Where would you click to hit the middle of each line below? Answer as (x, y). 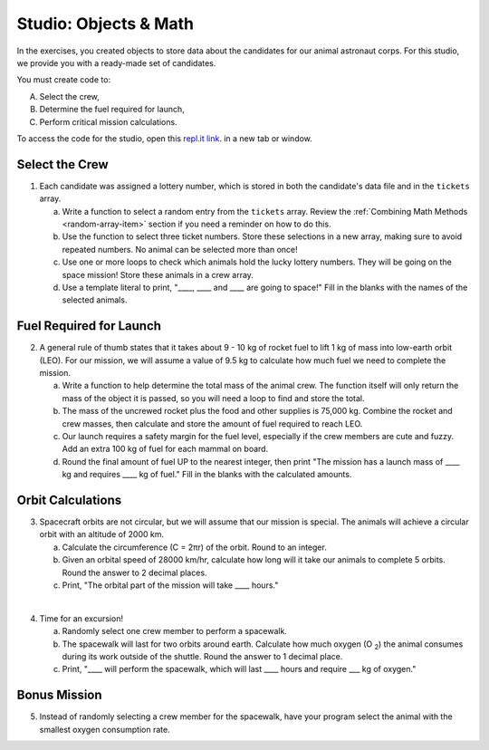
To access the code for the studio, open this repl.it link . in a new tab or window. (164, 138)
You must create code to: (64, 80)
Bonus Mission (60, 695)
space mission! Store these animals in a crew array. (158, 274)
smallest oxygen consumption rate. (105, 729)
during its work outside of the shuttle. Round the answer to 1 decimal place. (202, 656)
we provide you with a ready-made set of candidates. (116, 62)
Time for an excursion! (81, 618)
